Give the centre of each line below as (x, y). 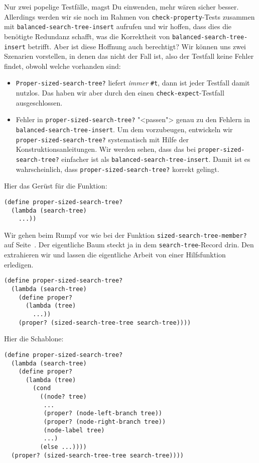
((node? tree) (63, 397)
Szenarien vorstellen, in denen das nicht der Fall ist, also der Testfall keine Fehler (129, 56)
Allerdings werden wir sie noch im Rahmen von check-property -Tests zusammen (129, 16)
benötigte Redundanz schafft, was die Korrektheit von (87, 36)
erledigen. (19, 264)
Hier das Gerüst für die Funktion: (56, 186)
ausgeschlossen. (39, 102)
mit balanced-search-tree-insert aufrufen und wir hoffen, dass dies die (118, 26)
